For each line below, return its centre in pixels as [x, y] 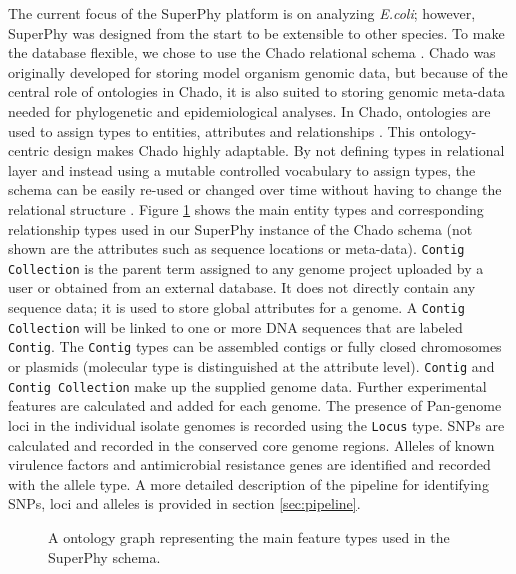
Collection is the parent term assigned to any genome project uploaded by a [246, 267]
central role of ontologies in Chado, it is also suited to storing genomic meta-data [257, 91]
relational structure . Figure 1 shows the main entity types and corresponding [246, 208]
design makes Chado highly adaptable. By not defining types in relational [279, 150]
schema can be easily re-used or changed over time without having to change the [255, 189]
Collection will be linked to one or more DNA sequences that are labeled [235, 326]
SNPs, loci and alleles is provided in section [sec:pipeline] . [184, 503]
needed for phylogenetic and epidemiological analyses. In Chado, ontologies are [249, 110]
